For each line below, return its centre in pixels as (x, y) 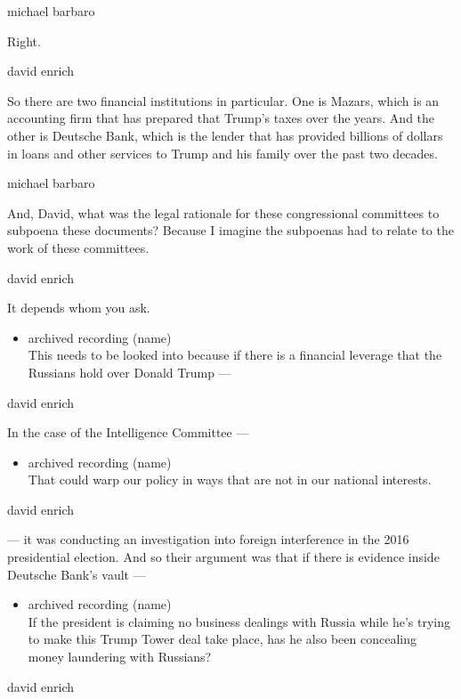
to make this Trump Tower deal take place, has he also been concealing (222, 639)
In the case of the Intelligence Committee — (128, 432)
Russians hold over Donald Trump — (129, 372)
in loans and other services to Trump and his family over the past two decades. (222, 153)
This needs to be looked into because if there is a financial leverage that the (235, 355)
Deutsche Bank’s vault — (77, 574)
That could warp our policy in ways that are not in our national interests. (230, 480)
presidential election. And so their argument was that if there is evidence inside (223, 557)
